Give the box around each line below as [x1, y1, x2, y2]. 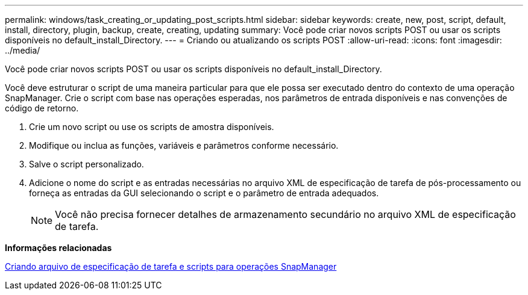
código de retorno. [5, 103, 79, 113]
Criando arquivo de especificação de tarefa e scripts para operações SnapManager [5, 261, 337, 272]
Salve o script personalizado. [29, 159, 144, 169]
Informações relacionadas [5, 243, 112, 253]
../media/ [5, 45, 40, 55]
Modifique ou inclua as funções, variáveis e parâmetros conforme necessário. [29, 140, 339, 151]
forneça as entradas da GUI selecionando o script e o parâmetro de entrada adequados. [29, 188, 379, 198]
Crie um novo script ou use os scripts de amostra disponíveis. [29, 122, 274, 132]
